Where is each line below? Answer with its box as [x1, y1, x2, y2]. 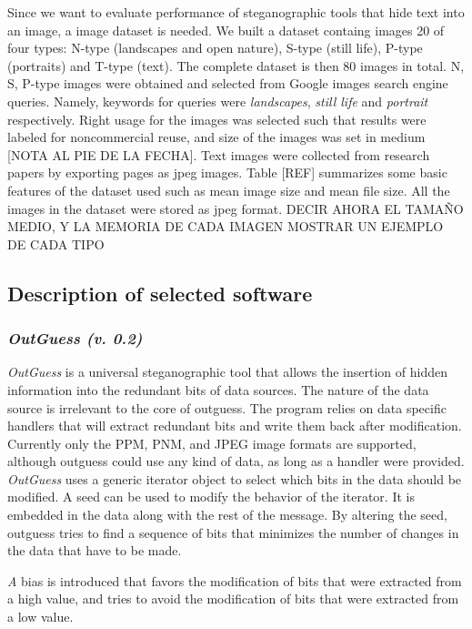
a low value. [7, 607, 74, 626]
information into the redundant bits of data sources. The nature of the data [7, 380, 429, 399]
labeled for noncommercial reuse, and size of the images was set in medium [7, 127, 426, 147]
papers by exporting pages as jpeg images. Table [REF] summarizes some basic [7, 163, 447, 182]
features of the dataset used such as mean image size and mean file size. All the [7, 180, 450, 199]
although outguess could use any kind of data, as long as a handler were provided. [7, 451, 465, 471]
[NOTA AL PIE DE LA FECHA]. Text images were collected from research [7, 145, 430, 164]
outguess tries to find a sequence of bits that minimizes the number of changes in [7, 522, 459, 542]
